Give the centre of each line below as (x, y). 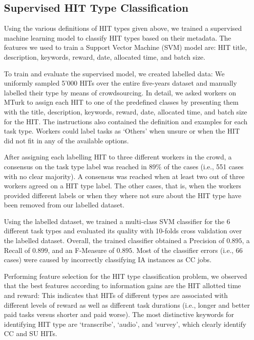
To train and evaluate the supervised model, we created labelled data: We (114, 73)
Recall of (17, 250)
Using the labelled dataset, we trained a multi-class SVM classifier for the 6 (117, 221)
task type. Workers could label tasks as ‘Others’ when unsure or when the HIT (122, 131)
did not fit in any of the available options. (66, 140)
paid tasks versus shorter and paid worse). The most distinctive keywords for (119, 314)
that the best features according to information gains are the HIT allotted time (123, 285)
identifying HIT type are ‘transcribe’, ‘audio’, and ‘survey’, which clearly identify (125, 324)
